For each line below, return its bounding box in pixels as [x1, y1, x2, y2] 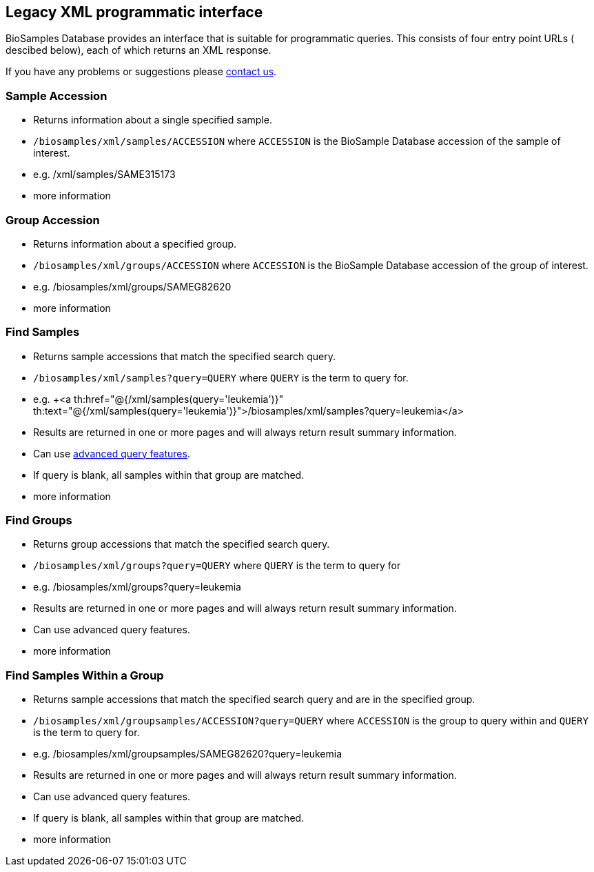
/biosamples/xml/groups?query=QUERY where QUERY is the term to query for [33, 559, 401, 572]
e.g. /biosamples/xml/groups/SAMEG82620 [33, 280, 232, 293]
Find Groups [6, 513, 72, 528]
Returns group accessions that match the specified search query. [33, 538, 330, 551]
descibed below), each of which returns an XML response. [6, 44, 272, 57]
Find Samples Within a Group [6, 668, 164, 682]
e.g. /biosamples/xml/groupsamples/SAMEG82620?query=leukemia [33, 748, 342, 760]
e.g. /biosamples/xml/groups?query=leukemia [33, 581, 241, 593]
